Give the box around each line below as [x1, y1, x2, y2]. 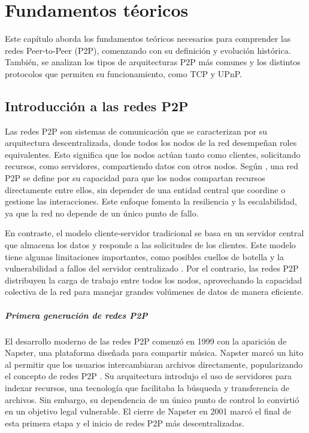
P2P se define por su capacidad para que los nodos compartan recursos [5, 172, 265, 184]
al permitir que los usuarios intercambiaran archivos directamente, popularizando [5, 358, 303, 370]
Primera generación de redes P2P [5, 309, 148, 321]
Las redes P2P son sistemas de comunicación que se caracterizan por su [5, 124, 268, 137]
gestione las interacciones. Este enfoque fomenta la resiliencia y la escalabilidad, [5, 195, 297, 208]
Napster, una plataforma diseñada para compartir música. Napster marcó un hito [5, 346, 304, 359]
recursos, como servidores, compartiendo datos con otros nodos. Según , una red [5, 160, 299, 172]
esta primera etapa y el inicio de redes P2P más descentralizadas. [5, 416, 244, 429]
